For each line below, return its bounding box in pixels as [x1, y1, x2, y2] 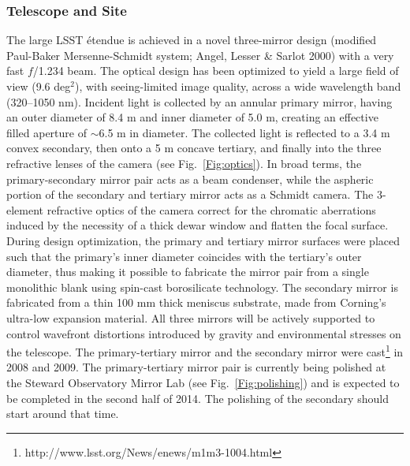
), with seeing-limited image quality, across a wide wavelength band [74, 78, 401, 94]
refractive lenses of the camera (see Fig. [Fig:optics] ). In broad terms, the [6, 155, 362, 171]
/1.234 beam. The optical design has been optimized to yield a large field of [32, 62, 399, 79]
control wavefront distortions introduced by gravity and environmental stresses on [6, 325, 401, 341]
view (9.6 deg [6, 78, 71, 94]
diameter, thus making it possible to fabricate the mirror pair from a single [6, 263, 369, 280]
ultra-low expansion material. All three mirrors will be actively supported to [6, 309, 375, 326]
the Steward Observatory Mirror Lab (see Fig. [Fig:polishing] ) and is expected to [6, 374, 400, 390]
